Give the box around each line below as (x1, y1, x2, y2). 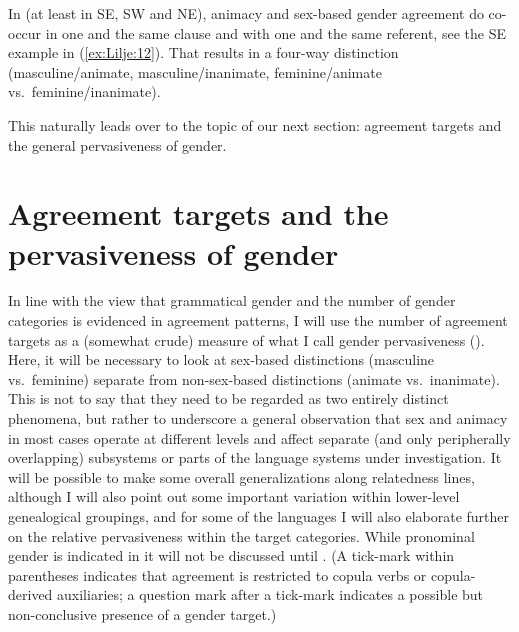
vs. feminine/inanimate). (8, 81, 161, 102)
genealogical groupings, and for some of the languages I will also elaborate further (8, 506, 510, 526)
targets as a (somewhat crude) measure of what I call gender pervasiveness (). (8, 329, 485, 350)
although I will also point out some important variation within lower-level (8, 486, 460, 507)
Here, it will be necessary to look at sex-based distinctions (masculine (8, 349, 435, 370)
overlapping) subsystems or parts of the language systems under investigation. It (8, 447, 502, 468)
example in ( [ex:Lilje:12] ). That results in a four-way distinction (8, 42, 399, 63)
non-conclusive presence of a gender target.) (8, 603, 277, 624)
